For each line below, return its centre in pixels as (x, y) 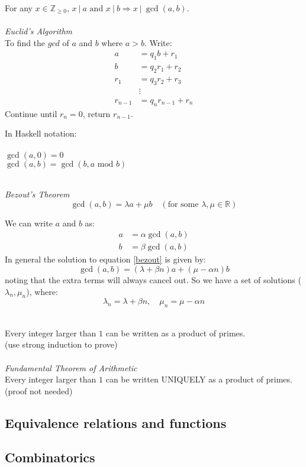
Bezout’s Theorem (37, 194)
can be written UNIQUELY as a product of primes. (199, 379)
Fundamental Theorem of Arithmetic (71, 367)
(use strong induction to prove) (61, 344)
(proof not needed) (39, 390)
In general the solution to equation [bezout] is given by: (105, 259)
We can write (29, 223)
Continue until (31, 113)
